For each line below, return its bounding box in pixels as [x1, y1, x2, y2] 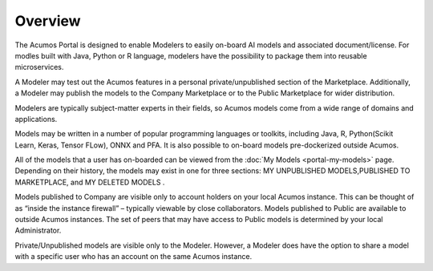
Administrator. [14, 225, 62, 236]
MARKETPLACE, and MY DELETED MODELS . [14, 177, 165, 187]
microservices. [14, 63, 64, 72]
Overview [14, 12, 81, 30]
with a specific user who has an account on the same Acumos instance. [14, 252, 253, 261]
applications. [14, 114, 58, 123]
